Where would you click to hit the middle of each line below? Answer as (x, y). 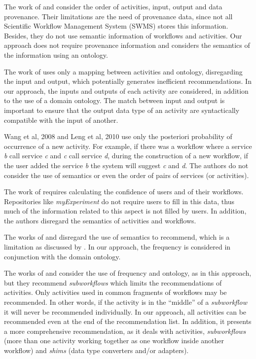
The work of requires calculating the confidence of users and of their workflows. (124, 192)
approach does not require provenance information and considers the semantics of (127, 45)
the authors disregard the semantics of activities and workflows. (100, 220)
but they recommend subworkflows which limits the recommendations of (113, 282)
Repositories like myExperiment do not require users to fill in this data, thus (119, 201)
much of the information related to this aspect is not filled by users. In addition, (125, 211)
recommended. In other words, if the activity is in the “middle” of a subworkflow (126, 302)
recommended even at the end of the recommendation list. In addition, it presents (128, 321)
